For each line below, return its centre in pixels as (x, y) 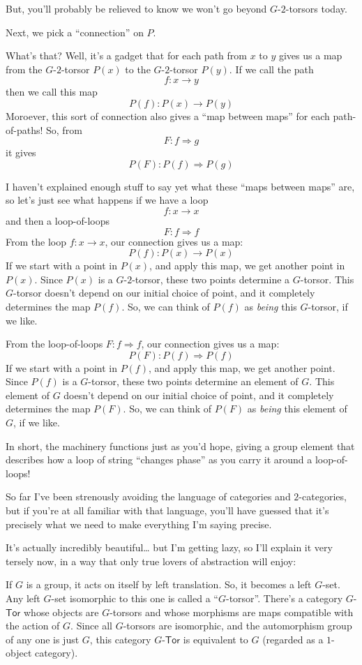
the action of (33, 626)
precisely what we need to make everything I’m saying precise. (139, 524)
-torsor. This (327, 279)
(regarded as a (293, 639)
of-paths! (24, 129)
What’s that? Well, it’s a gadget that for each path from (126, 55)
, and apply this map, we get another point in (247, 266)
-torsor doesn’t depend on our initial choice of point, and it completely (164, 293)
